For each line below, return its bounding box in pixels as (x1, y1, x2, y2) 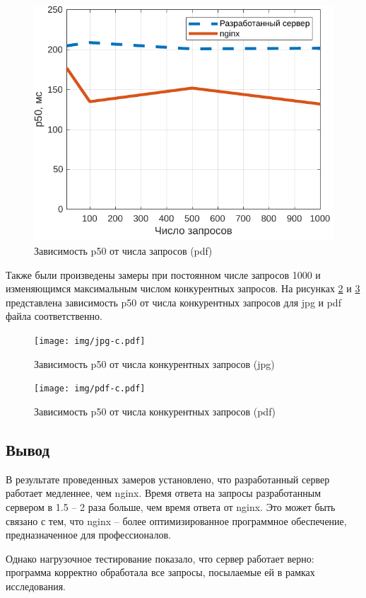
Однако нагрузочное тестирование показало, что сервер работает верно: (6, 551, 314, 565)
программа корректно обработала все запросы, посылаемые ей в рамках (6, 565, 315, 580)
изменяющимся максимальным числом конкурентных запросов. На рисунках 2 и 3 (6, 281, 360, 296)
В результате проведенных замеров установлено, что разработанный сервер (6, 471, 330, 486)
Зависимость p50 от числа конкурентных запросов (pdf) (34, 403, 276, 418)
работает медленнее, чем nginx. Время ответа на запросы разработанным (6, 485, 321, 500)
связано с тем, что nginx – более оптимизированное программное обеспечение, (6, 513, 347, 528)
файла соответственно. (6, 309, 102, 323)
